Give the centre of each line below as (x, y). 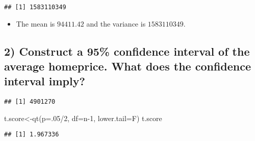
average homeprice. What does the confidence (128, 66)
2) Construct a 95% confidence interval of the (127, 51)
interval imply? (45, 81)
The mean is (35, 23)
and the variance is (116, 23)
